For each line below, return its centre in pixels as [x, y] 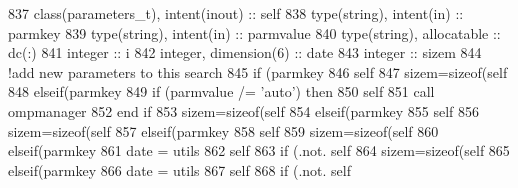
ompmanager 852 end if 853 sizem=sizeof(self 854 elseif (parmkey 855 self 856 [243, 110]
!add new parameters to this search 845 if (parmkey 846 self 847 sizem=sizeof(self [258, 71]
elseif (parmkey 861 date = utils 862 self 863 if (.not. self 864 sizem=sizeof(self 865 [259, 150]
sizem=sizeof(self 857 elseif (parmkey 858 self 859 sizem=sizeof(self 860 [223, 130]
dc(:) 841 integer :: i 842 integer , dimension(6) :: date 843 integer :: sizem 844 [245, 52]
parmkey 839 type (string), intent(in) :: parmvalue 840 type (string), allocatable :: [254, 32]
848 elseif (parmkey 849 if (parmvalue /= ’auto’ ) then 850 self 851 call [221, 91]
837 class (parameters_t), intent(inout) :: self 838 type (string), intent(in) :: [236, 13]
